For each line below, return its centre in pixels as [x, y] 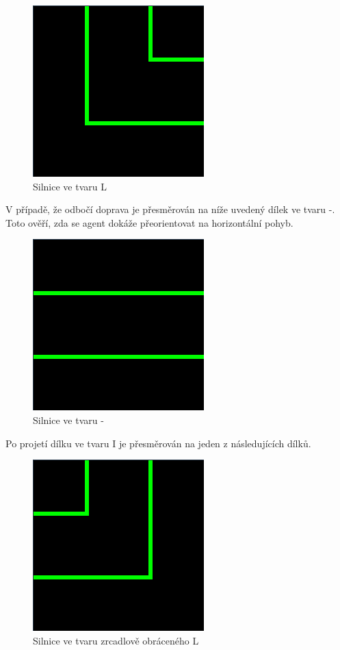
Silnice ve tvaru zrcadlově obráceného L [116, 640]
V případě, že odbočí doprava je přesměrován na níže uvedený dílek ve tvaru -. [170, 209]
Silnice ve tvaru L [70, 186]
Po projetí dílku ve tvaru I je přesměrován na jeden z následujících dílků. [158, 443]
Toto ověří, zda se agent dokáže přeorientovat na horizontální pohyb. [149, 222]
